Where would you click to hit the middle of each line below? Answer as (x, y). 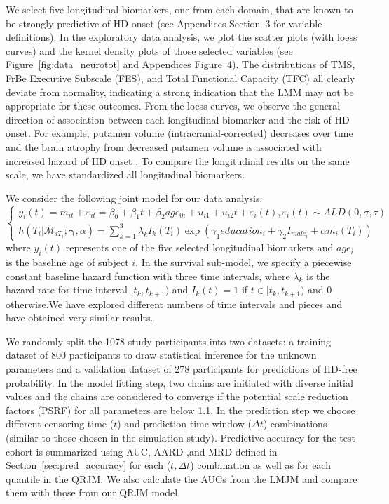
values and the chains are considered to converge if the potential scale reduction (177, 396)
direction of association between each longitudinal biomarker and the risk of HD (178, 119)
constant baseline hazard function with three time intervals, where (148, 276)
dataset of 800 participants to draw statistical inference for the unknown (161, 355)
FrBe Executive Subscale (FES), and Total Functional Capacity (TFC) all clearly (180, 78)
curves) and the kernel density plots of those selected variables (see (149, 50)
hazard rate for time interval (67, 290)
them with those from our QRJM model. (93, 492)
